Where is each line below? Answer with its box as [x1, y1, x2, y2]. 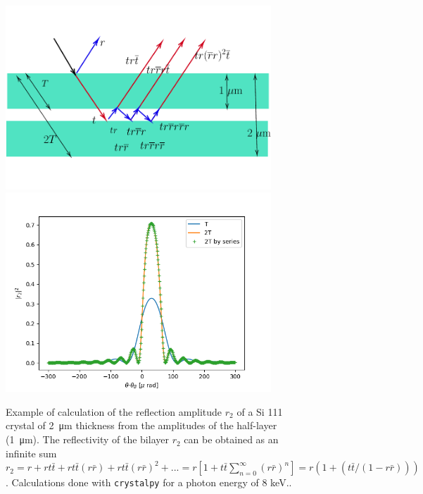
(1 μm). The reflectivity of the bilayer [6, 432, 169, 447]
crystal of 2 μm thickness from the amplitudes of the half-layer [6, 418, 277, 433]
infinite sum [6, 445, 57, 460]
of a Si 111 [236, 404, 283, 419]
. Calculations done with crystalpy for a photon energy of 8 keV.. [6, 475, 292, 490]
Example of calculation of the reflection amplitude [6, 404, 222, 419]
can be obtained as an [184, 432, 279, 447]
